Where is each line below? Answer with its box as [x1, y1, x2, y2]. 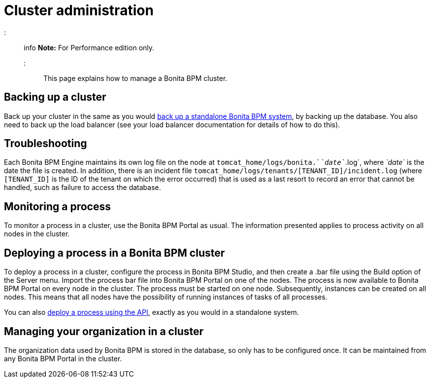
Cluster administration [4, 2, 154, 19]
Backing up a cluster [4, 91, 106, 104]
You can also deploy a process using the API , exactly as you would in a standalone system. [4, 308, 299, 317]
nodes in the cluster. [4, 229, 70, 238]
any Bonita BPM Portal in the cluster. [4, 354, 122, 363]
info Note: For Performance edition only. [24, 43, 155, 52]
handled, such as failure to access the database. [4, 183, 161, 192]
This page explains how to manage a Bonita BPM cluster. [43, 74, 228, 82]
